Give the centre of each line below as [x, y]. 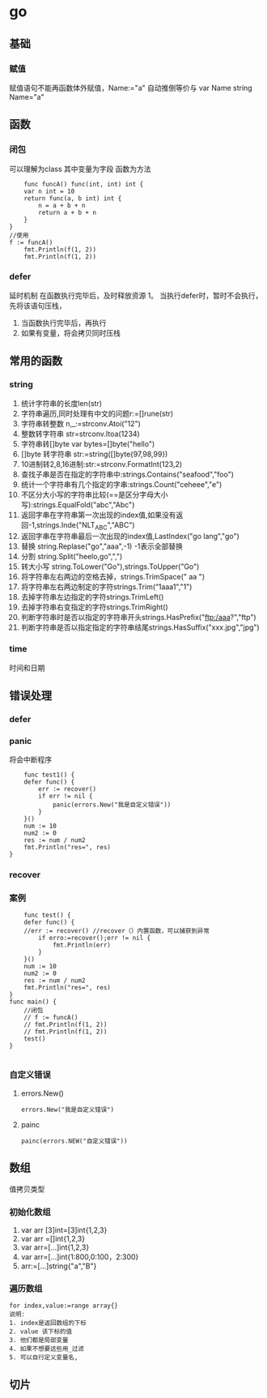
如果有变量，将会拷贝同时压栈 [70, 333]
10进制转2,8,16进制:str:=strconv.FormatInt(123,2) [102, 464]
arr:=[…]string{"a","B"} [59, 1266]
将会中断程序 [30, 759]
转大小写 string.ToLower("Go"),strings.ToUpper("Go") [110, 566]
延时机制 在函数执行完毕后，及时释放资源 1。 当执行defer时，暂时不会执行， [136, 295]
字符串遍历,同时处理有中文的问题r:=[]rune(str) [97, 413]
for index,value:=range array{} [64, 1306]
